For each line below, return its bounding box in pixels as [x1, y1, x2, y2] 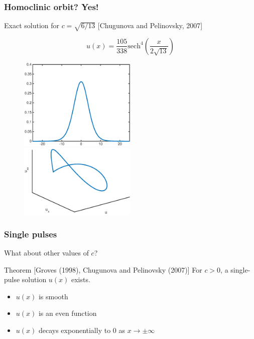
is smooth [38, 291, 68, 301]
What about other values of [4, 247, 89, 258]
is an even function [38, 308, 97, 318]
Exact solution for [4, 20, 59, 31]
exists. [71, 274, 90, 285]
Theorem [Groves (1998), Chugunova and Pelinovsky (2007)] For [4, 264, 202, 275]
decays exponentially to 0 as [38, 325, 125, 335]
